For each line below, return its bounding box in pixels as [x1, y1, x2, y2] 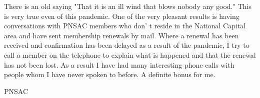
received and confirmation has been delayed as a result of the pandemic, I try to [4, 40, 249, 50]
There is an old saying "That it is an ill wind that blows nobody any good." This [4, 1, 251, 11]
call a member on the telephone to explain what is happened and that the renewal [4, 49, 256, 60]
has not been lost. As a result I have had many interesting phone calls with [4, 59, 234, 70]
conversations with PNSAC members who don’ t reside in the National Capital [4, 20, 246, 31]
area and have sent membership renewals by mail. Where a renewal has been [4, 30, 239, 40]
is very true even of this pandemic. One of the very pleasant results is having [4, 10, 239, 21]
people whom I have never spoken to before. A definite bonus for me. [4, 69, 215, 80]
